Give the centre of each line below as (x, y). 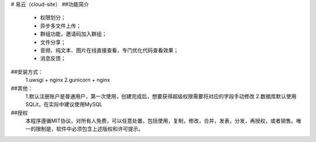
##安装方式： (27, 72)
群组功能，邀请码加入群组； (73, 34)
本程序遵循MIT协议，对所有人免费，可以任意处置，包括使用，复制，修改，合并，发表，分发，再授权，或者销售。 (161, 121)
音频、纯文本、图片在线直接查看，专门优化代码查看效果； (109, 50)
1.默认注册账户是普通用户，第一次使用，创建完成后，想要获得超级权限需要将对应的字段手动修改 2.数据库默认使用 (161, 96)
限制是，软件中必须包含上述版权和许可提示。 (89, 129)
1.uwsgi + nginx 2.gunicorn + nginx (68, 80)
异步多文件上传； (61, 26)
